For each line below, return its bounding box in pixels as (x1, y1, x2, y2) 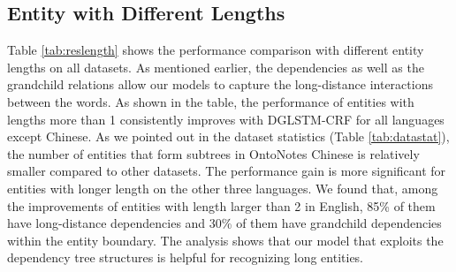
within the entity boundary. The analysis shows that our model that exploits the (7, 230, 444, 249)
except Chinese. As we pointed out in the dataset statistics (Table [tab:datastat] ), (7, 127, 450, 146)
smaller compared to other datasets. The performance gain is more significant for (7, 162, 446, 180)
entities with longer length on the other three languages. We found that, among (7, 178, 438, 197)
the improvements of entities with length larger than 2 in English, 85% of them (7, 196, 436, 215)
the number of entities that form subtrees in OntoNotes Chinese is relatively (7, 144, 420, 162)
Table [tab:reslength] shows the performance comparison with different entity (7, 41, 424, 59)
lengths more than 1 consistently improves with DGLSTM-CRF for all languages (7, 110, 445, 128)
